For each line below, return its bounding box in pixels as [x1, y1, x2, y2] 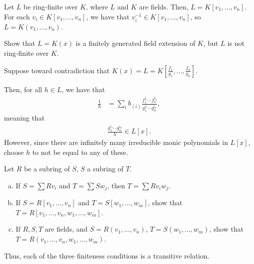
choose [4, 146, 24, 157]
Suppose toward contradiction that [4, 65, 110, 75]
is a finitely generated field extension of [76, 38, 195, 48]
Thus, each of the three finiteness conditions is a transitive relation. [4, 250, 210, 261]
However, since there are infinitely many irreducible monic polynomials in [4, 137, 228, 147]
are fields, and [45, 224, 88, 234]
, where [85, 1, 108, 11]
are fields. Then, [139, 1, 188, 11]
